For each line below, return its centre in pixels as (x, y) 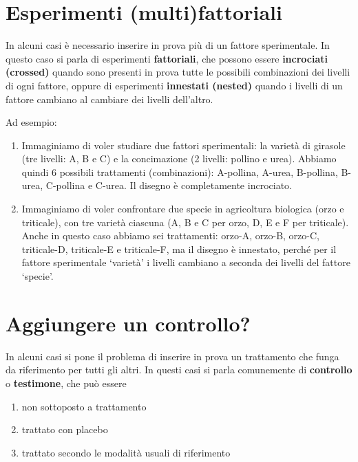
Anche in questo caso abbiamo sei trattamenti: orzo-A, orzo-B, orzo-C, (170, 235)
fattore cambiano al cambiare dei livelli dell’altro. (109, 99)
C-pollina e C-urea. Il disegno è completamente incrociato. (169, 185)
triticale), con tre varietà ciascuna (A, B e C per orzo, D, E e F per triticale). (185, 222)
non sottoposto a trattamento (84, 406)
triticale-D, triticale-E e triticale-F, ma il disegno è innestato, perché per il (179, 249)
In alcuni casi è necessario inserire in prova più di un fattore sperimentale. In (168, 45)
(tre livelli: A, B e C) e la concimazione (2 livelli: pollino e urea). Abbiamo (179, 158)
